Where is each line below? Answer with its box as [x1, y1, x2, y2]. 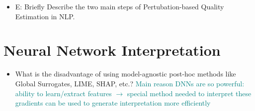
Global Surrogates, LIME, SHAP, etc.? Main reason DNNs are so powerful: [15, 78, 245, 88]
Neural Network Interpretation [3, 40, 221, 60]
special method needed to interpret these [127, 88, 252, 98]
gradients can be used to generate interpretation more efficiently [15, 98, 211, 108]
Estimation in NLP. [15, 11, 75, 21]
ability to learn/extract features [15, 88, 112, 98]
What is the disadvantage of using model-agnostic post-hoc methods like [15, 69, 236, 79]
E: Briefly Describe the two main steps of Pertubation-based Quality [15, 1, 224, 11]
